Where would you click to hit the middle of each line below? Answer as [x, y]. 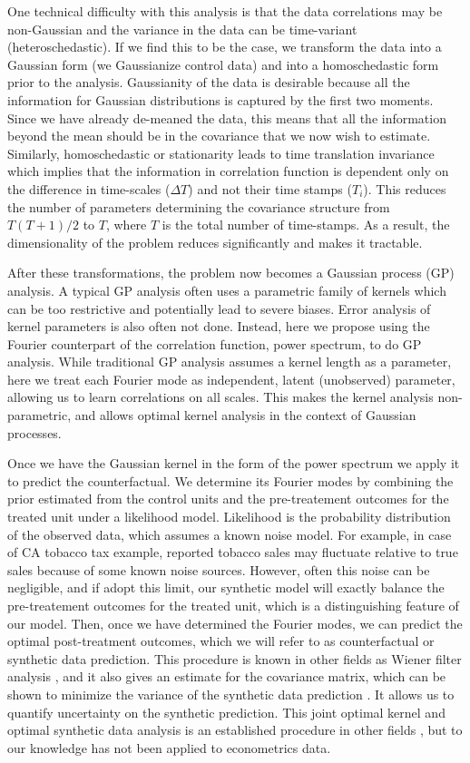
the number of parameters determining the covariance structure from [199, 206]
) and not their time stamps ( [270, 188]
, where [126, 225]
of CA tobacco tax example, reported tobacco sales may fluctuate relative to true [233, 552]
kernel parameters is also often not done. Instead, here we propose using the [219, 326]
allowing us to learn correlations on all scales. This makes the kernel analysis [220, 397]
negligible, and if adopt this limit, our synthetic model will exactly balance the [226, 587]
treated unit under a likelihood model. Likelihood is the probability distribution [229, 517]
